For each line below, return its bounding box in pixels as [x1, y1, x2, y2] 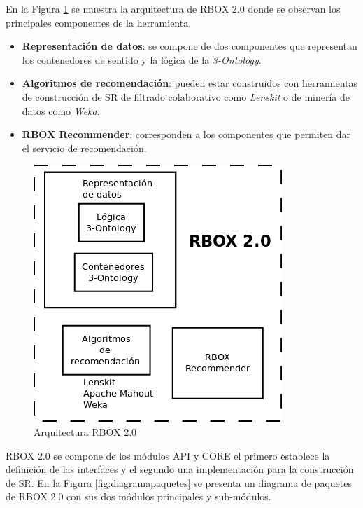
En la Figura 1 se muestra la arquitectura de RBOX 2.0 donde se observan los [6, 1, 341, 15]
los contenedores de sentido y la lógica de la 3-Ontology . [22, 52, 262, 67]
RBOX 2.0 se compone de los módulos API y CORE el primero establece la [6, 448, 330, 462]
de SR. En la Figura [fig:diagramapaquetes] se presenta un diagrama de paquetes [6, 475, 352, 490]
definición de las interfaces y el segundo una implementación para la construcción [6, 462, 354, 476]
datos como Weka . [22, 103, 100, 118]
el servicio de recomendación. [22, 140, 147, 155]
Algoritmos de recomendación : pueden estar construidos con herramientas [22, 76, 358, 90]
